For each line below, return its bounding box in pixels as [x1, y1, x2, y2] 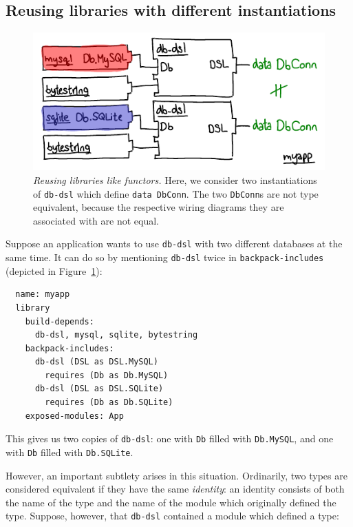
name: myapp [15, 289, 70, 300]
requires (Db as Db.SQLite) [45, 397, 173, 408]
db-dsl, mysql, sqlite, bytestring [34, 330, 198, 340]
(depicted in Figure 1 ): [6, 263, 103, 278]
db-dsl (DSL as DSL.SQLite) [34, 384, 164, 394]
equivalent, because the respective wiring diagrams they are [33, 200, 284, 214]
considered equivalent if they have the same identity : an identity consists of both [6, 482, 345, 496]
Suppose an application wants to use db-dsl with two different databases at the [6, 236, 343, 251]
